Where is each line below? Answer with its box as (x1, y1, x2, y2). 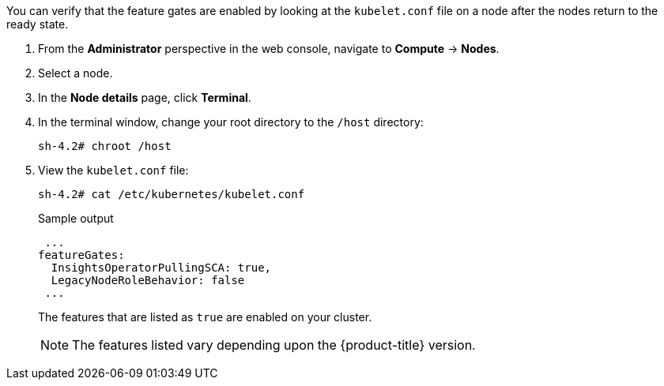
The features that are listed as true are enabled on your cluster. (38, 310, 372, 324)
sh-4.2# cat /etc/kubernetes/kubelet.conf (38, 188, 305, 200)
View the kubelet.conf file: (38, 163, 189, 177)
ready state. (6, 17, 69, 31)
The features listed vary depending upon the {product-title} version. (72, 337, 476, 353)
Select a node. (38, 66, 113, 80)
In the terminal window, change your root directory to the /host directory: (38, 115, 424, 129)
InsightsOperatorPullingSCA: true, (51, 261, 272, 274)
